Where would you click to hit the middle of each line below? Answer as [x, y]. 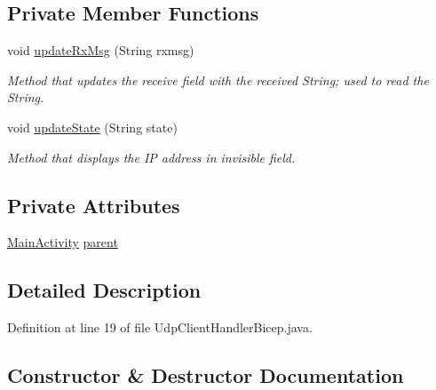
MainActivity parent [63, 242]
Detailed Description [104, 290]
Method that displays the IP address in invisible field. [151, 157]
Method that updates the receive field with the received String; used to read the [218, 80]
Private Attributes [94, 205]
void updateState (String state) [92, 127]
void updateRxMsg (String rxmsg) [101, 50]
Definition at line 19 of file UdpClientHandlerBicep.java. [160, 327]
